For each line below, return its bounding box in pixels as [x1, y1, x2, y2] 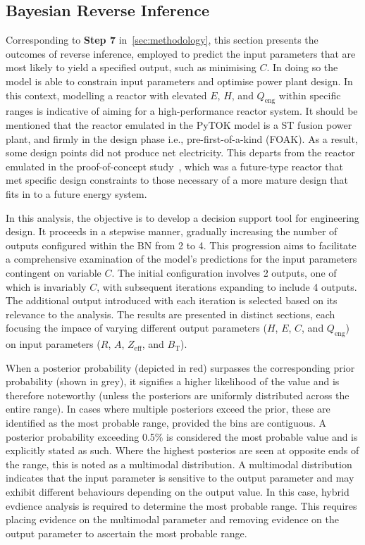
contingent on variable [6, 265, 101, 280]
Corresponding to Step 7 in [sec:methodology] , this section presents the [6, 32, 318, 47]
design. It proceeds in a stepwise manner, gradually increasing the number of [6, 224, 338, 239]
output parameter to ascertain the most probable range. [6, 525, 247, 540]
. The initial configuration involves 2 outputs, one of [111, 265, 337, 280]
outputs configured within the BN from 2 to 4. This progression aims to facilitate [6, 237, 357, 252]
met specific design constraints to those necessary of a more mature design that [6, 173, 349, 187]
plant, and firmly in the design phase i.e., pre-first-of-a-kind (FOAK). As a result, [6, 131, 358, 146]
